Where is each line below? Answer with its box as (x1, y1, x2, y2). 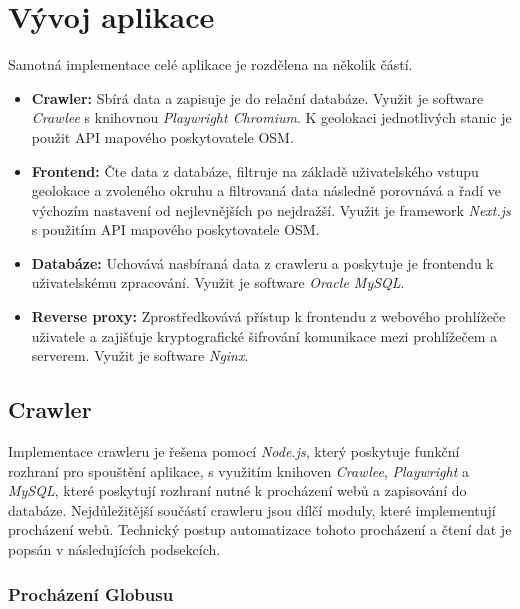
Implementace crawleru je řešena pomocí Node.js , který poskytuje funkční (8, 441, 460, 462)
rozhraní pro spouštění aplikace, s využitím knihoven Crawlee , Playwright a (8, 460, 469, 481)
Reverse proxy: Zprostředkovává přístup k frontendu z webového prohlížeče (31, 306, 506, 327)
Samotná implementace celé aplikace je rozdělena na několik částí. (8, 54, 413, 75)
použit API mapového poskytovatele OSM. (31, 126, 294, 147)
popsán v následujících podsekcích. (8, 539, 221, 560)
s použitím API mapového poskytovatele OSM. (31, 219, 320, 240)
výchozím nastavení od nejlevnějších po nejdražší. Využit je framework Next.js (31, 199, 511, 220)
